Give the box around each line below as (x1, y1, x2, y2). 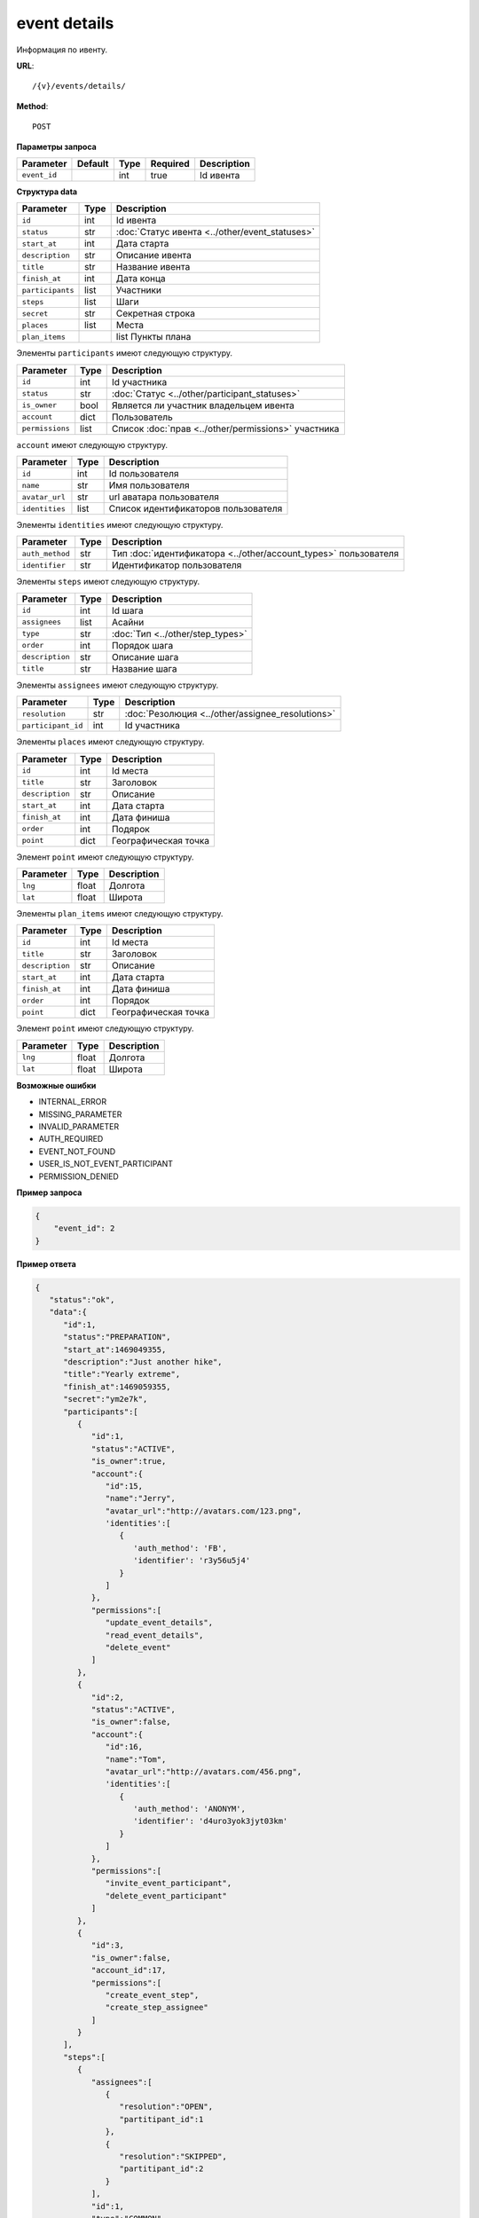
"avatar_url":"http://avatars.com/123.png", (105, 1506, 302, 1516)
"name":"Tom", (105, 1754, 167, 1765)
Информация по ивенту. (16, 44, 108, 55)
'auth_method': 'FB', (133, 1543, 228, 1553)
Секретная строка (115, 307, 195, 319)
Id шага (111, 604, 144, 617)
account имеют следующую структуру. (16, 439, 169, 450)
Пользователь (111, 411, 173, 423)
